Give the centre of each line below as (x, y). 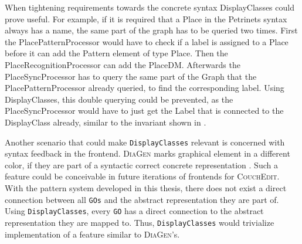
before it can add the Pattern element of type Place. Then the (116, 53)
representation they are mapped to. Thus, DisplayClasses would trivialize (140, 222)
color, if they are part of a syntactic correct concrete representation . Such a (141, 165)
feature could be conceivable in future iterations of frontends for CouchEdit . (142, 176)
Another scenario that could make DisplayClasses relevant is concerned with (145, 142)
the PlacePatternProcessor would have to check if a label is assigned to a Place (147, 41)
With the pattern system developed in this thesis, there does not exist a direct (146, 187)
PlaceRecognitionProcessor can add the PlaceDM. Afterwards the (123, 64)
